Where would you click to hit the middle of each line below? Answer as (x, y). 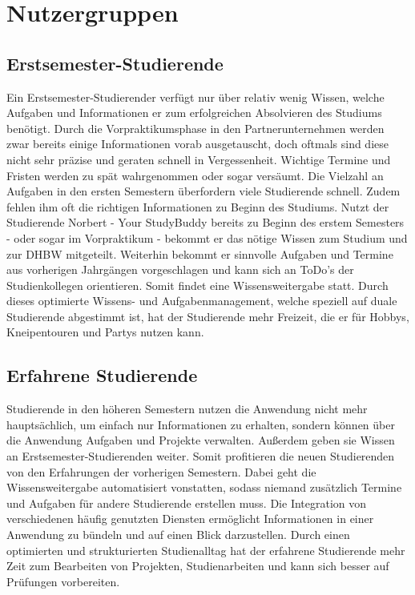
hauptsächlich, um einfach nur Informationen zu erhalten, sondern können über (201, 424)
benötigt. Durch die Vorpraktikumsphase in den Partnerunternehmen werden (195, 128)
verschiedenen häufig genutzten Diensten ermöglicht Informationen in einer (190, 519)
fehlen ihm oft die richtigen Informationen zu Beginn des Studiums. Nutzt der (198, 206)
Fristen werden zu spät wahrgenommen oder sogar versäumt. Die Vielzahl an (195, 175)
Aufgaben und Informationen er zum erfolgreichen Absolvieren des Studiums (194, 113)
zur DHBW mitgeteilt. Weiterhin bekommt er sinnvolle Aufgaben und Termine (200, 253)
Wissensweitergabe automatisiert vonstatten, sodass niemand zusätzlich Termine (204, 487)
